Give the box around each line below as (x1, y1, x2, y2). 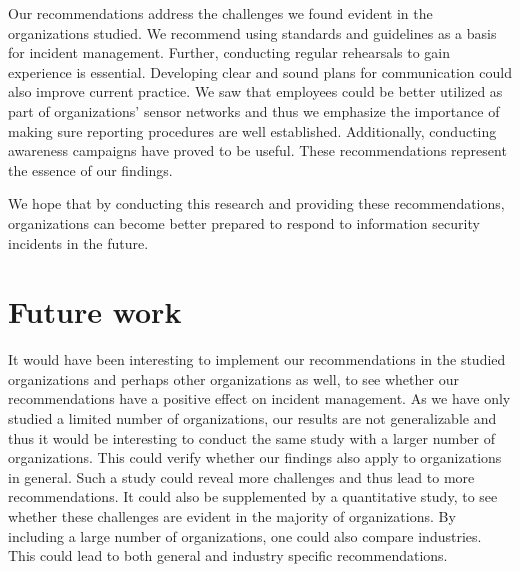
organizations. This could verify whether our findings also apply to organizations (8, 447, 502, 468)
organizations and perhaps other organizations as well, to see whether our (8, 368, 459, 389)
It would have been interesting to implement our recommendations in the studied (8, 349, 506, 370)
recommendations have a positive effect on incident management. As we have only (8, 388, 511, 409)
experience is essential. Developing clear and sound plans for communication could (8, 61, 512, 82)
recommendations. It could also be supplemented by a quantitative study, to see (8, 486, 498, 507)
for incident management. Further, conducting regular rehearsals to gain (8, 42, 451, 63)
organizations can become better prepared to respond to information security (8, 212, 480, 233)
